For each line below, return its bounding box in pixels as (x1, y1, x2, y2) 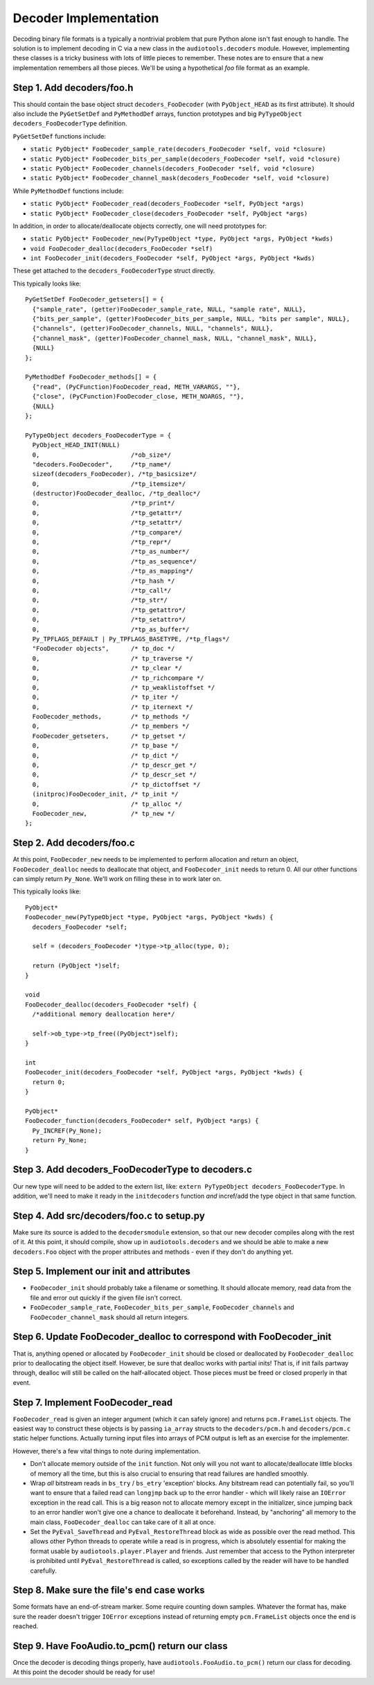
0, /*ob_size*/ (32, 451, 172, 459)
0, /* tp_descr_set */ (32, 771, 197, 779)
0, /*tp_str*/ (32, 596, 168, 604)
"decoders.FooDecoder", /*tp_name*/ (32, 460, 172, 468)
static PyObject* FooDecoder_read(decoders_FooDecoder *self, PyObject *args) (30, 200, 305, 208)
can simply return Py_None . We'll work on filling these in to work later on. (12, 875, 222, 883)
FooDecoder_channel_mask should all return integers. (30, 1313, 190, 1321)
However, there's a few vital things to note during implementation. (12, 1447, 201, 1455)
